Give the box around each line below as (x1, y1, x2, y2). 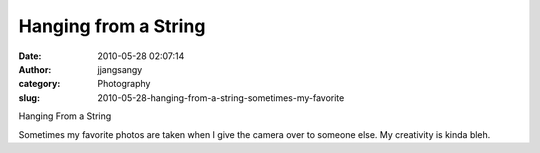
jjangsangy (97, 63, 143, 75)
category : (18, 78, 61, 90)
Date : (18, 50, 42, 62)
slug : (18, 91, 40, 104)
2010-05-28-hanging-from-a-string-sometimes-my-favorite (97, 91, 345, 104)
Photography (97, 78, 151, 90)
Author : (18, 63, 52, 75)
